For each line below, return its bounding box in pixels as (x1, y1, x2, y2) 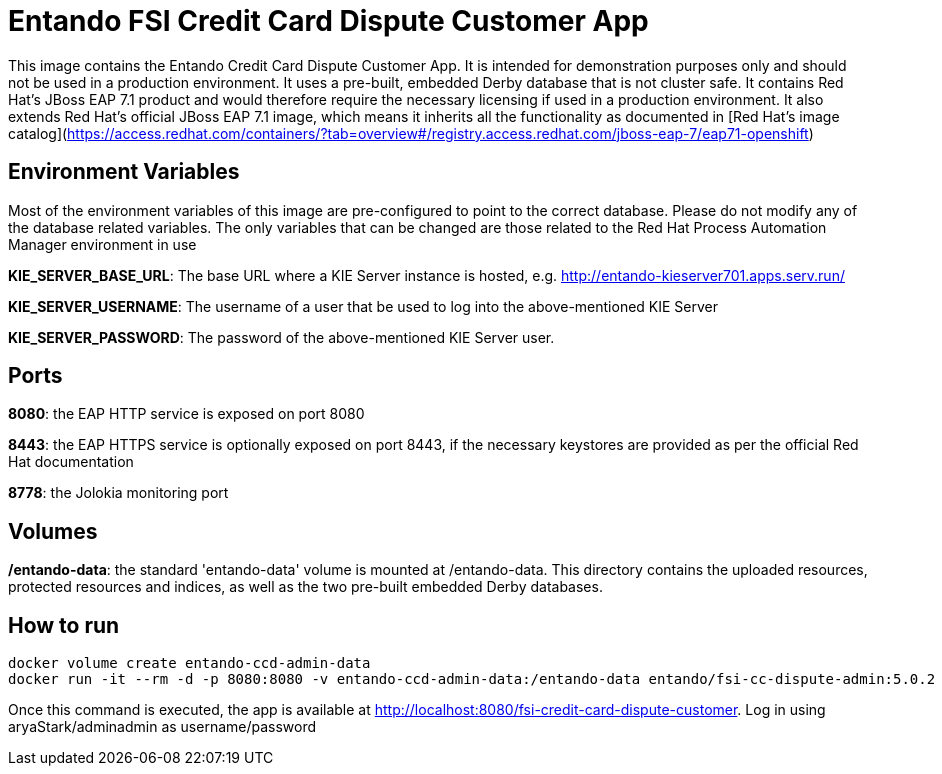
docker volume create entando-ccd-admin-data (8, 655, 371, 672)
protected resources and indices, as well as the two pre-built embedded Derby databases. (8, 578, 603, 596)
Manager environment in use (8, 235, 197, 253)
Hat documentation (8, 453, 134, 471)
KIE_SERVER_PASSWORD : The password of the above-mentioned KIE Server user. (8, 328, 555, 346)
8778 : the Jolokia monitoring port (8, 484, 229, 502)
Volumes (8, 518, 98, 544)
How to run (8, 612, 120, 638)
